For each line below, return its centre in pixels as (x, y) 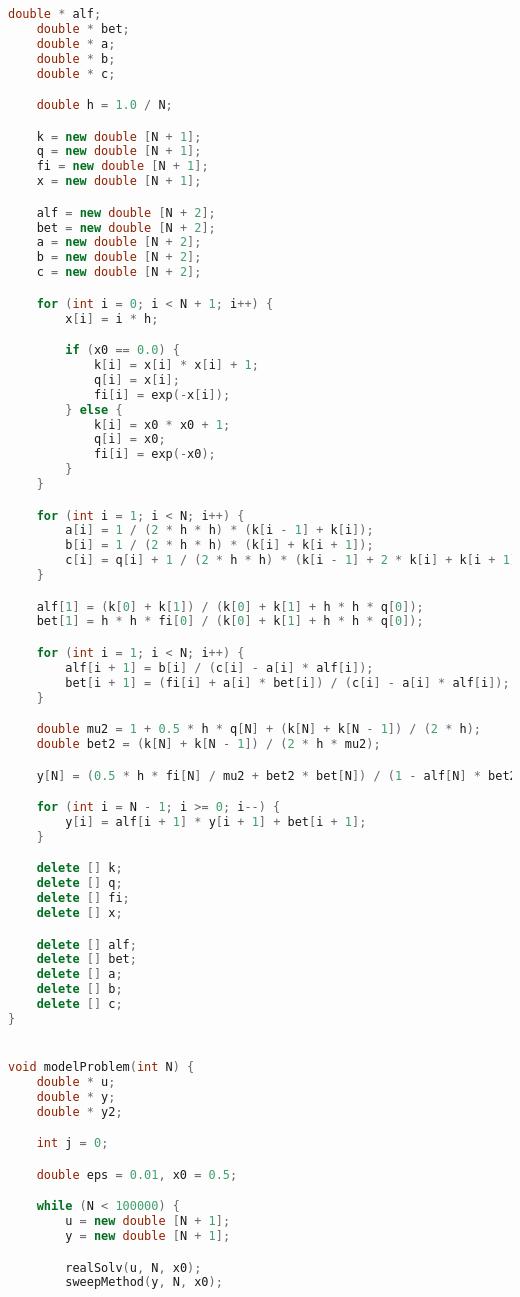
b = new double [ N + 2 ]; (119, 257)
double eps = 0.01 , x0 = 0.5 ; (137, 1174)
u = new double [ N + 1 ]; (148, 1221)
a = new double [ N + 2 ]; (119, 242)
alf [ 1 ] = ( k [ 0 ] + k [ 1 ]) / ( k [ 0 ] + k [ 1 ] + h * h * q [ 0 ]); (230, 606)
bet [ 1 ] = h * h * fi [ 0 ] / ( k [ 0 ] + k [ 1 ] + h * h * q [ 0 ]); (230, 621)
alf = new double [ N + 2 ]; (126, 212)
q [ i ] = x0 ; (129, 439)
